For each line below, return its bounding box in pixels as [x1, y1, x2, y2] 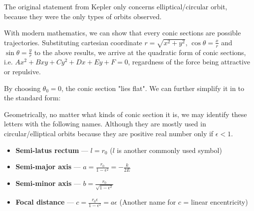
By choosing [4, 83, 41, 93]
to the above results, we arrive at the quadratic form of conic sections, [34, 47, 246, 57]
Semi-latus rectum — [15, 145, 89, 155]
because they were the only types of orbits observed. [4, 11, 162, 21]
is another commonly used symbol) [117, 145, 222, 155]
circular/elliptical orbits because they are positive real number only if [4, 128, 214, 138]
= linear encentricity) [183, 197, 248, 207]
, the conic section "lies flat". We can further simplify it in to [61, 83, 245, 93]
